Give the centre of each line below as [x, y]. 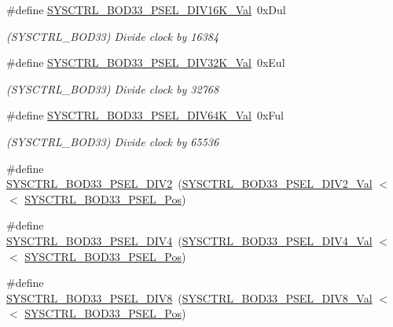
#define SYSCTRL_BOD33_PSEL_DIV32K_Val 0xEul [146, 62]
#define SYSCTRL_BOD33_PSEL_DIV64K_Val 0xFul [145, 115]
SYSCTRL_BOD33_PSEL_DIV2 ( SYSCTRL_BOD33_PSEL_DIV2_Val [189, 184]
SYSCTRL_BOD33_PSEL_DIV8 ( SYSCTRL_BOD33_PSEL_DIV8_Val [189, 298]
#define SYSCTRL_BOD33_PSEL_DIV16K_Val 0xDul [146, 9]
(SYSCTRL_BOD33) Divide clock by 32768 [113, 88]
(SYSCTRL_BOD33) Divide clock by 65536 [113, 141]
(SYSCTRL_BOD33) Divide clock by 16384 [113, 36]
